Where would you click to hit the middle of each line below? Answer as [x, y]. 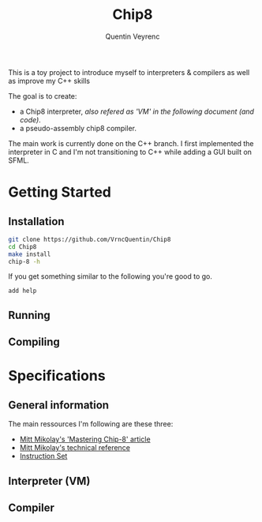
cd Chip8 [22, 246]
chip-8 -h [24, 261]
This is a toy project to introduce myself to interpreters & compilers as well [129, 72]
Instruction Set [43, 456]
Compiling [34, 342]
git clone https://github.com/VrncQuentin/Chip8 [90, 239]
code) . [30, 119]
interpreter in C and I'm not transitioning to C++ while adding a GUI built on [130, 152]
